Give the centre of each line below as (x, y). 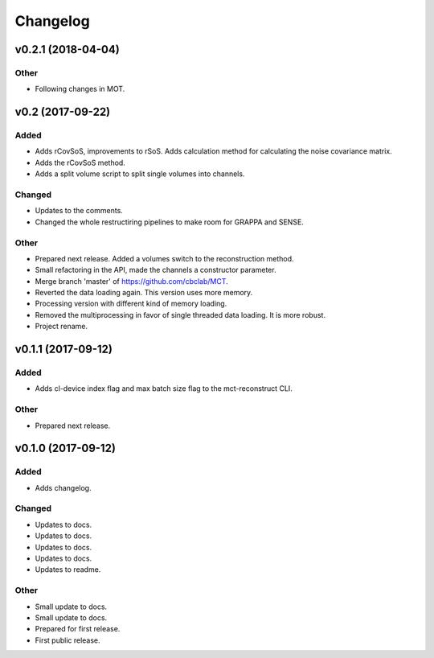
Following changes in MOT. (80, 89)
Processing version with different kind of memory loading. (131, 304)
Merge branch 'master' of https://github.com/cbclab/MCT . (131, 281)
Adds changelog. (63, 487)
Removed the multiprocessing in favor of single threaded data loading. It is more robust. (180, 315)
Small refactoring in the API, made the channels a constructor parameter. (156, 270)
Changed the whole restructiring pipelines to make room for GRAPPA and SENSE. (170, 222)
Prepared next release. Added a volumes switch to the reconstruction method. (164, 258)
